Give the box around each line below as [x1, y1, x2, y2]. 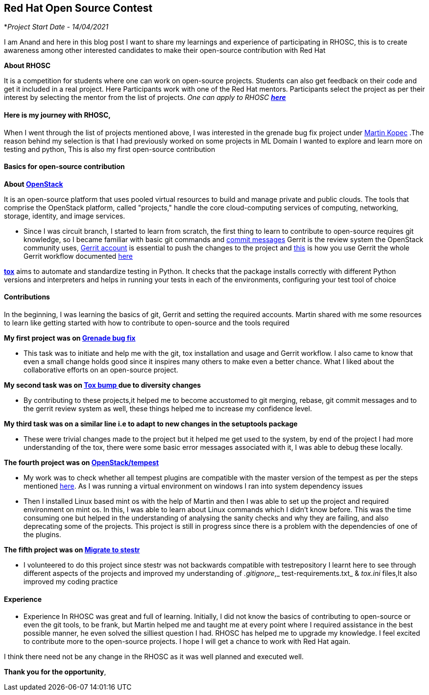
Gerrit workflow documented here [24, 251, 133, 260]
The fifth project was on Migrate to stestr [4, 546, 140, 554]
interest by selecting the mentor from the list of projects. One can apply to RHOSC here [4, 93, 286, 102]
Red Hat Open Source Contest [4, 2, 153, 14]
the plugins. [24, 530, 61, 539]
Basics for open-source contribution [4, 162, 125, 171]
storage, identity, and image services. [4, 211, 125, 220]
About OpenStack [4, 179, 63, 188]
